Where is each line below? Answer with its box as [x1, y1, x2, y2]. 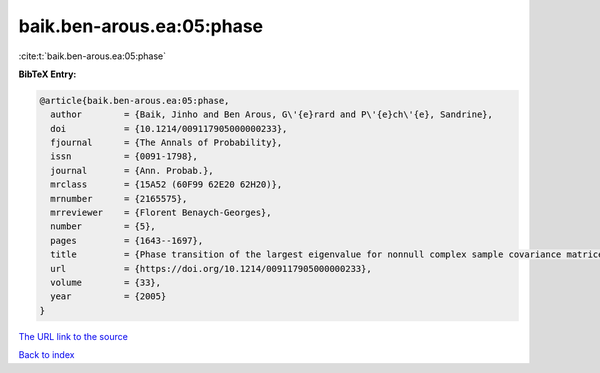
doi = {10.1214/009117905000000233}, [50, 123, 288, 134]
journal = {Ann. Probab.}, [50, 165, 214, 176]
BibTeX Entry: [18, 68, 77, 80]
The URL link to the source [18, 330, 129, 342]
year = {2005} [50, 291, 167, 302]
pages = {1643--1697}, [50, 235, 204, 246]
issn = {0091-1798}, [50, 151, 199, 162]
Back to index [18, 349, 75, 361]
